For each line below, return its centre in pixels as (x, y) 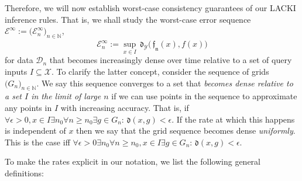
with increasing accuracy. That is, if (125, 107)
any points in (28, 107)
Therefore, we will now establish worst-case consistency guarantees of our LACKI (150, 8)
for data (19, 60)
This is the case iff (37, 142)
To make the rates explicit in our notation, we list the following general (133, 161)
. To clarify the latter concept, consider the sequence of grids (160, 72)
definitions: (24, 173)
